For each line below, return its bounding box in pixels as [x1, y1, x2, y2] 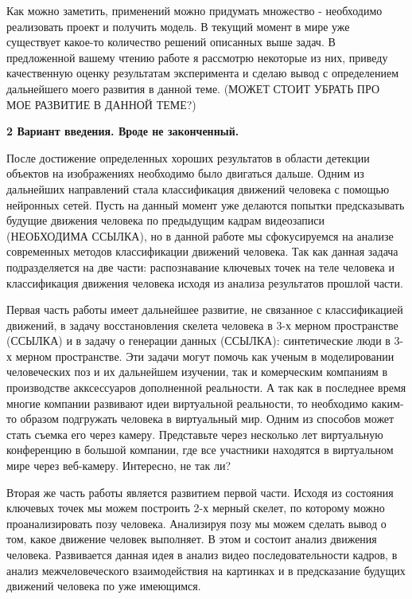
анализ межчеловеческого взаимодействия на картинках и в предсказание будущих [6, 562, 406, 578]
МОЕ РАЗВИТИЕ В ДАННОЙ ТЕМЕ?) [6, 96, 196, 112]
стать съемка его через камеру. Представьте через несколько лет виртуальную [6, 425, 383, 442]
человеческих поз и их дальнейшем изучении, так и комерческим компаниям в [6, 363, 388, 380]
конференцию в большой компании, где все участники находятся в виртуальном [6, 441, 394, 458]
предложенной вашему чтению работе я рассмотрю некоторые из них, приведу [6, 49, 388, 65]
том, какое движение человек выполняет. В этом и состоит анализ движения [6, 530, 377, 547]
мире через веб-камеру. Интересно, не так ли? [6, 457, 231, 474]
